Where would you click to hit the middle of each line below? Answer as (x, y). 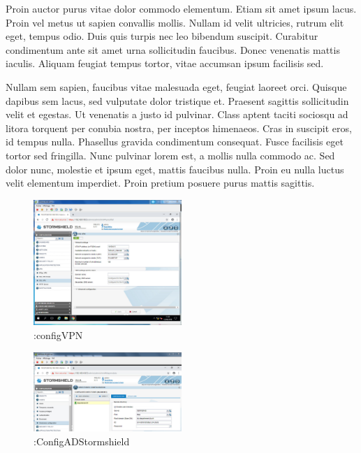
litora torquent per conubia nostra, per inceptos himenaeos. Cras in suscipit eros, (179, 128)
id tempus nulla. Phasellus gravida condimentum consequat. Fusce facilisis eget (175, 142)
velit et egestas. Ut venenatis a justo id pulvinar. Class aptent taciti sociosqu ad (177, 114)
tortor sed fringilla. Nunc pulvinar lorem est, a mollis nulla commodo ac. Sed (170, 155)
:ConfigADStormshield (82, 441)
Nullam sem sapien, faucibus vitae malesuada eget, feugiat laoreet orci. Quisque (176, 86)
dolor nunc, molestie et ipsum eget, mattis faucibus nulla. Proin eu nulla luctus (175, 169)
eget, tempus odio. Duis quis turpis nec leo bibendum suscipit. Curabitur (162, 36)
